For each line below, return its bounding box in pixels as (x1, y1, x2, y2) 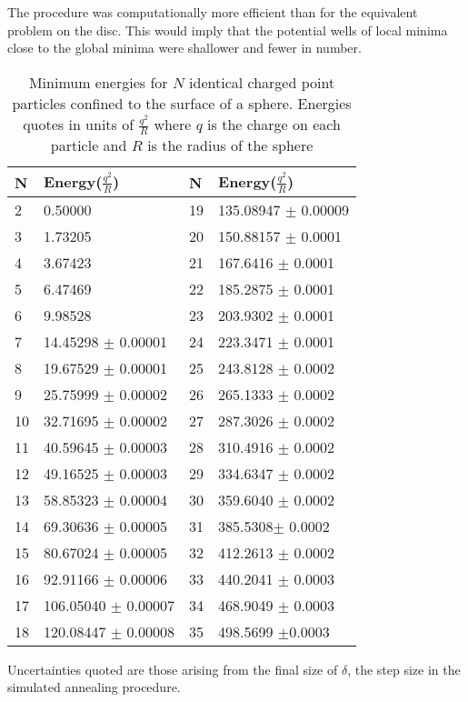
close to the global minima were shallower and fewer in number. (7, 38, 362, 57)
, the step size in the (347, 659, 461, 678)
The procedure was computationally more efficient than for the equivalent (7, 3, 418, 21)
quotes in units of (23, 113, 134, 135)
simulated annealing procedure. (7, 677, 181, 697)
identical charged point (189, 71, 335, 93)
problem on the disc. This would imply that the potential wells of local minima (7, 20, 448, 39)
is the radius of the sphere (147, 135, 314, 156)
